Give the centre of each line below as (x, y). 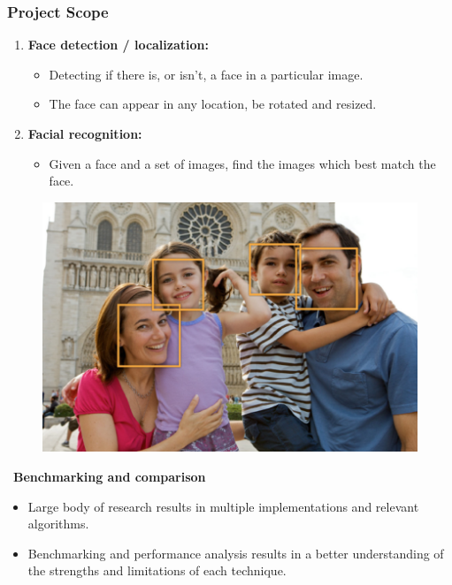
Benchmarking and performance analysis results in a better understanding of (236, 553)
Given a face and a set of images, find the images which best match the (242, 163)
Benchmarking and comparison (110, 477)
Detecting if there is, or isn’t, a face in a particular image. (206, 74)
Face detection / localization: (118, 45)
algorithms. (58, 524)
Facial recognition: (85, 133)
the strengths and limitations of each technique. (157, 570)
